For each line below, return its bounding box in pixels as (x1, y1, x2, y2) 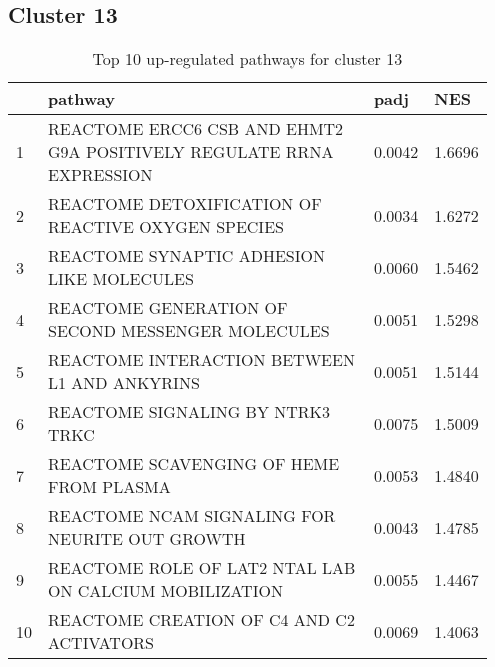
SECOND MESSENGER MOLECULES (48, 319, 330, 343)
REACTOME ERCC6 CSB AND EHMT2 (48, 117, 344, 141)
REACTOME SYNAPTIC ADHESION (48, 244, 325, 268)
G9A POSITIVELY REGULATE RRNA (48, 140, 334, 164)
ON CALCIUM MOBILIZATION (48, 579, 283, 603)
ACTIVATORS (48, 631, 155, 655)
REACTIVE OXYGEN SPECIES (48, 215, 284, 239)
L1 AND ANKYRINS (48, 371, 200, 395)
